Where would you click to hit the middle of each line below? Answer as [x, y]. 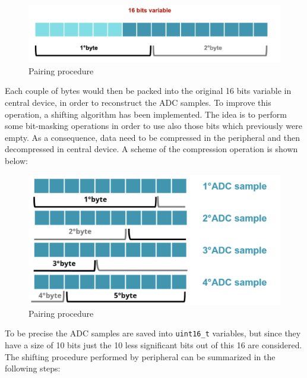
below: [16, 161]
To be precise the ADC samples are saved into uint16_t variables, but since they [153, 333]
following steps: [33, 368]
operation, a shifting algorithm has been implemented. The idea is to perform [146, 114]
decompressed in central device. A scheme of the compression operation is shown [151, 149]
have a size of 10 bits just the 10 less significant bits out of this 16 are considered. [153, 345]
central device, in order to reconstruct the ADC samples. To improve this [138, 103]
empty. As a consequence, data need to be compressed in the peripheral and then [153, 137]
